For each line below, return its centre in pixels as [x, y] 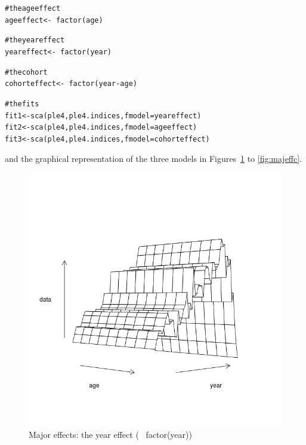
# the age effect [33, 8]
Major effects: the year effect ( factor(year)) [110, 434]
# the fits [22, 104]
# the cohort [26, 72]
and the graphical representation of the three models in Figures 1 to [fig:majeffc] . [154, 158]
